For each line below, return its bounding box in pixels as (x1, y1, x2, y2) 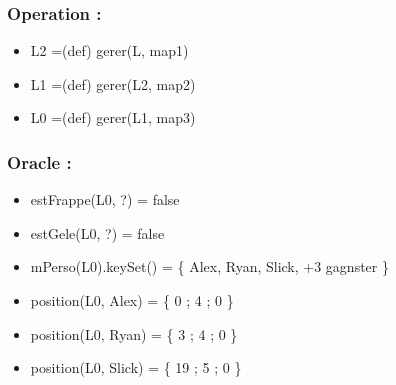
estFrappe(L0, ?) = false (30, 189, 180, 210)
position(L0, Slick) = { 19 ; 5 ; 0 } (30, 357, 242, 378)
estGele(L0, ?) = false (30, 222, 165, 243)
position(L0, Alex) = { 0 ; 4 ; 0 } (30, 290, 234, 310)
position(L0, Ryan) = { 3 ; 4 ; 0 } (30, 323, 238, 344)
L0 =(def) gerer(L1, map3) (30, 107, 196, 128)
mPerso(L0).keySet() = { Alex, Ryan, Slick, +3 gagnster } (30, 256, 389, 277)
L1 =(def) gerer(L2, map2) (30, 73, 196, 94)
